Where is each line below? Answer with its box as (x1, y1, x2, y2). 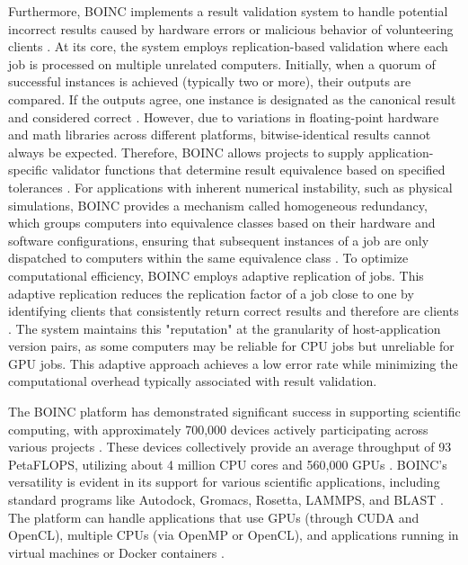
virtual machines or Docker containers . (8, 543, 225, 561)
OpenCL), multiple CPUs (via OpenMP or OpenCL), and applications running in (8, 525, 459, 544)
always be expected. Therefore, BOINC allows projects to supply (8, 142, 365, 161)
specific (8, 160, 49, 179)
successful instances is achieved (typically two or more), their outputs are (8, 72, 411, 91)
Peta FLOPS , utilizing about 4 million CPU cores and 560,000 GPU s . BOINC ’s (8, 454, 447, 473)
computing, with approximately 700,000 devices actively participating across (8, 419, 428, 438)
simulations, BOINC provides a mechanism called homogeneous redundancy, (8, 195, 428, 214)
